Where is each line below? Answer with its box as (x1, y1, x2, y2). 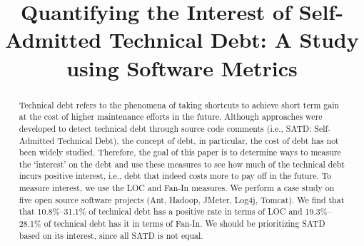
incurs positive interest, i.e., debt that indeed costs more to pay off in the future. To (19, 170, 332, 182)
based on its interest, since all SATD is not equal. (19, 229, 203, 241)
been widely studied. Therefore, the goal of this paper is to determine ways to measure (19, 146, 341, 158)
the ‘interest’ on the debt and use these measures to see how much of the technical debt (19, 158, 345, 170)
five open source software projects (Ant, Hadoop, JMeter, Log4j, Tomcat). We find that (19, 193, 345, 205)
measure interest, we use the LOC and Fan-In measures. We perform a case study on (19, 182, 335, 194)
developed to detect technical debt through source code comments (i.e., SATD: (19, 122, 312, 134)
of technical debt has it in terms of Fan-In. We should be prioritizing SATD (44, 217, 325, 230)
